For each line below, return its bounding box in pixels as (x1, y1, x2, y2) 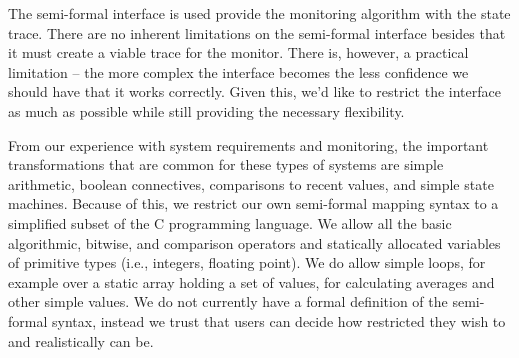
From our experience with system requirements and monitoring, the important (8, 134, 489, 155)
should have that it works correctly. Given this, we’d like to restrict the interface (8, 81, 501, 102)
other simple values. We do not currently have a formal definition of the (8, 291, 448, 312)
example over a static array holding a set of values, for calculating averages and (8, 271, 495, 292)
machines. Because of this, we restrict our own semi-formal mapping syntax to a (8, 193, 499, 214)
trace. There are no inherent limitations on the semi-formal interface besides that (8, 22, 506, 43)
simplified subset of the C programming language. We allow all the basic (8, 212, 452, 233)
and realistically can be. (8, 330, 154, 351)
